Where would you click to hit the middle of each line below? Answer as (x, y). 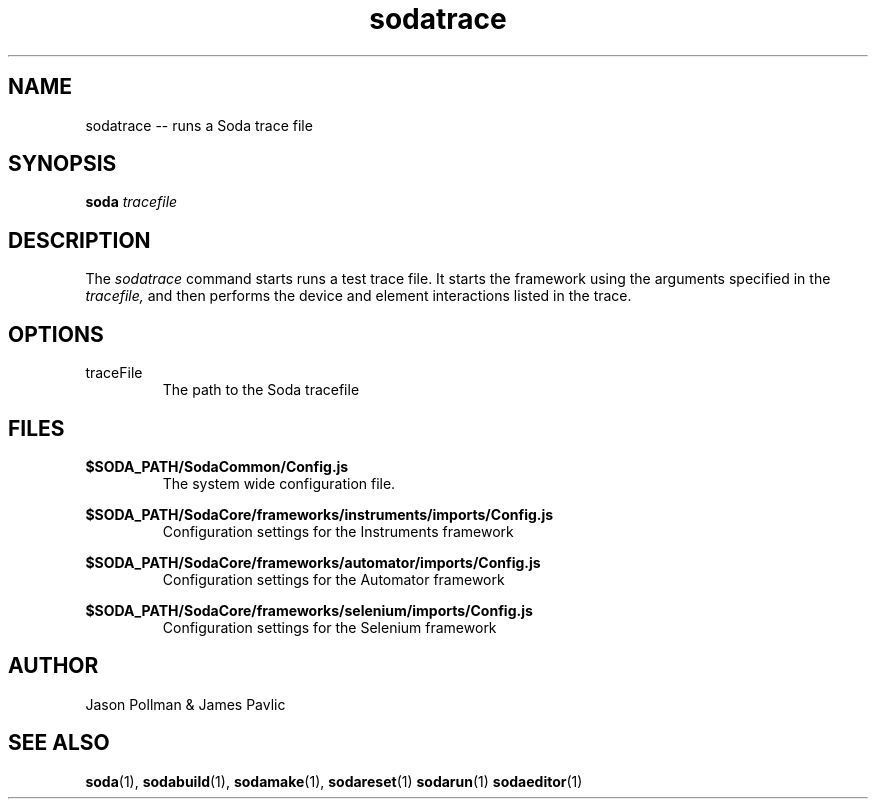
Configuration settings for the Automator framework (333, 579)
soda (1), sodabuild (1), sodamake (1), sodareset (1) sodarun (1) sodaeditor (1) (334, 781)
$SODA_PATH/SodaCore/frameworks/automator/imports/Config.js (313, 562)
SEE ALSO (59, 743)
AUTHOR (53, 666)
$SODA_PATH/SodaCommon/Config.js (217, 466)
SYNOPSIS (62, 164)
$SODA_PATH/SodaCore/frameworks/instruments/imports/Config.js (319, 514)
